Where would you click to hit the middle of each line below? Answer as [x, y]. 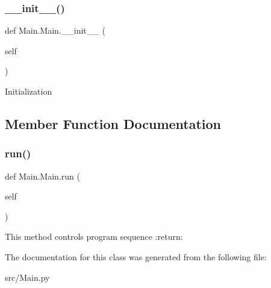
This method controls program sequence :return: [94, 236]
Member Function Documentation [113, 123]
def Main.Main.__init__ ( [55, 30]
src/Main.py [27, 277]
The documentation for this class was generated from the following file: [136, 256]
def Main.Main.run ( [42, 176]
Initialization [29, 91]
